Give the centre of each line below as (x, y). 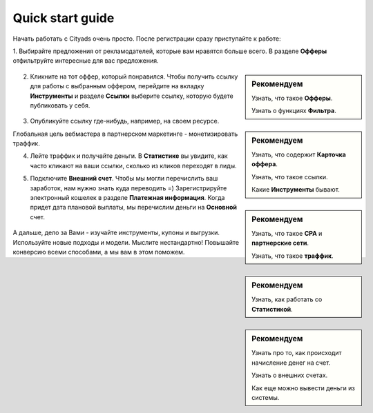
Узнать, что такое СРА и (287, 233)
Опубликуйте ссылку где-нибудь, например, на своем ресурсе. (125, 121)
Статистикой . (272, 309)
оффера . (265, 164)
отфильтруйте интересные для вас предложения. (86, 61)
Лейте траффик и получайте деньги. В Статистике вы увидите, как (129, 156)
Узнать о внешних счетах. (290, 375)
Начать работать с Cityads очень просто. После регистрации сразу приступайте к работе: (147, 39)
